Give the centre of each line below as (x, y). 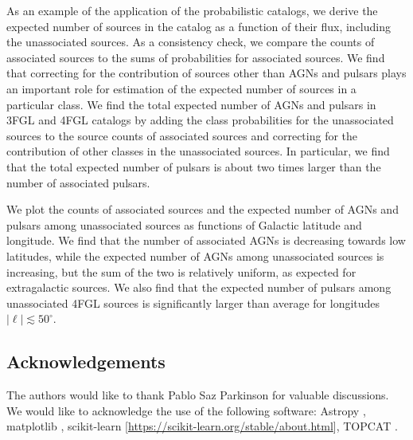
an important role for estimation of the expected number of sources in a (181, 88)
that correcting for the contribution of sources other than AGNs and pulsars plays (206, 73)
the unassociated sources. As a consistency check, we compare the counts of (191, 42)
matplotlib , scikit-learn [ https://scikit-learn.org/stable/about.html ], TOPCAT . (202, 426)
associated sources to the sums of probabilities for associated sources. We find (196, 57)
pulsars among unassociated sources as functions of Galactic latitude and (184, 224)
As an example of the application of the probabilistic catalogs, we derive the (192, 10)
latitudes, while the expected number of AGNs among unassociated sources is (195, 255)
